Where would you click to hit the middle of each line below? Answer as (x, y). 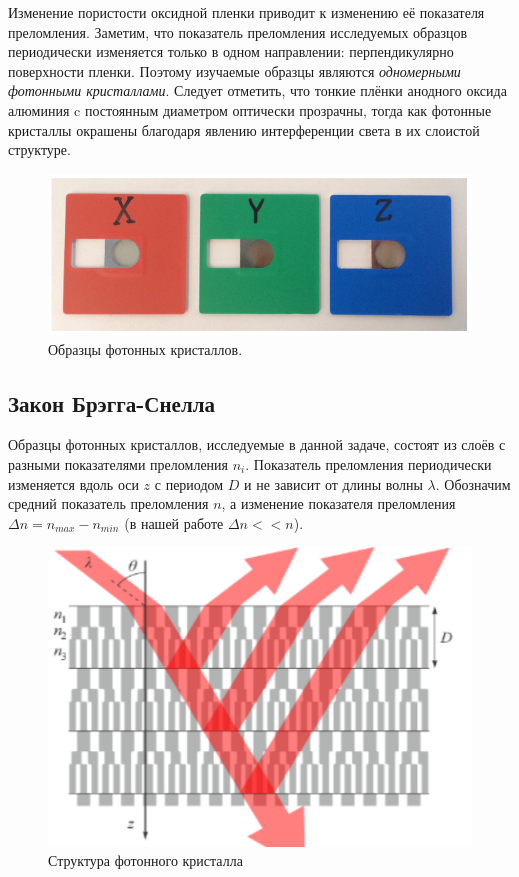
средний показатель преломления (108, 503)
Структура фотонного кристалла (145, 860)
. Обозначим (473, 483)
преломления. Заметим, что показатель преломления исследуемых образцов (238, 31)
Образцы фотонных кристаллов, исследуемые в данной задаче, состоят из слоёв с (257, 444)
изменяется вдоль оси (73, 483)
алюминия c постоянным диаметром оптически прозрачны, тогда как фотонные (250, 109)
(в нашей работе (174, 522)
